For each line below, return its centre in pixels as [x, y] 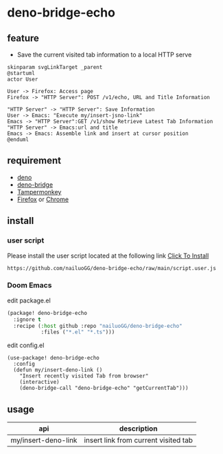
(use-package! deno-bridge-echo [53, 358]
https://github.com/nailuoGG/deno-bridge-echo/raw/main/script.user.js [111, 268]
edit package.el [29, 300]
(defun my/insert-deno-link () [58, 370]
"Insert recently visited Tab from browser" [84, 376]
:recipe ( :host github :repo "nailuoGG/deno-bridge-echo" [98, 326]
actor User [23, 79]
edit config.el [26, 345]
